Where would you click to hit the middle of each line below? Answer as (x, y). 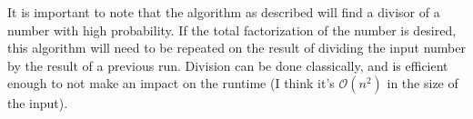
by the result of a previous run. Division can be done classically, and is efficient (228, 65)
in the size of (423, 83)
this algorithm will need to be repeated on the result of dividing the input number (236, 48)
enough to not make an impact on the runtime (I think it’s (171, 83)
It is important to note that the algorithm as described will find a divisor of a (224, 12)
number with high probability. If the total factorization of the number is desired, (232, 30)
